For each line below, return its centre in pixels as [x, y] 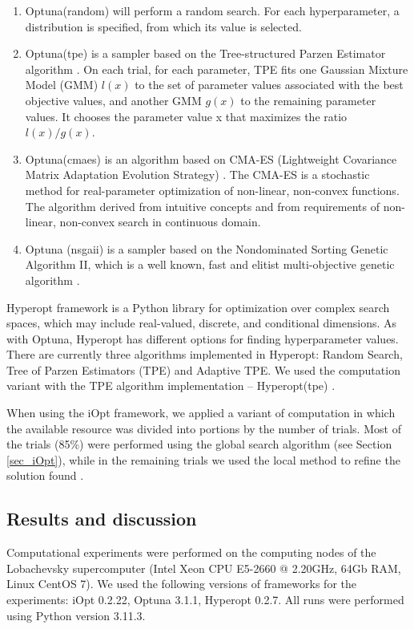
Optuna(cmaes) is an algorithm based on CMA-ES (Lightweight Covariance [211, 158]
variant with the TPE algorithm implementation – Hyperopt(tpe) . [171, 386]
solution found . [45, 475]
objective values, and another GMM [113, 100]
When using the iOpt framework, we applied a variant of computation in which [201, 413]
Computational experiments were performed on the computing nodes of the [191, 552]
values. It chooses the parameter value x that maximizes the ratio [186, 116]
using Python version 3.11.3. [76, 615]
